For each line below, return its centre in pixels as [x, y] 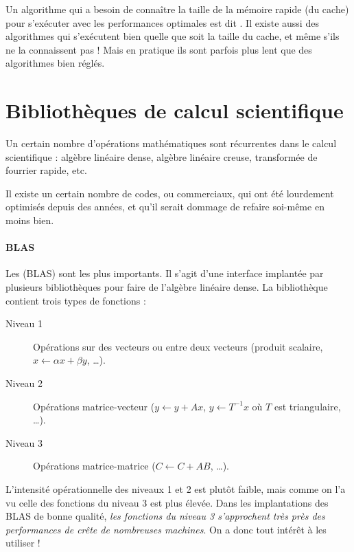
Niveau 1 [24, 323]
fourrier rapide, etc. [46, 170]
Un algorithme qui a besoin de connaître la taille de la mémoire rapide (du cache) [177, 9]
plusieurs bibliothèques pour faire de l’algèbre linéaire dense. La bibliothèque [167, 287]
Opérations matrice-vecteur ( [94, 406]
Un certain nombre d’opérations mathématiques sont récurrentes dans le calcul [171, 143]
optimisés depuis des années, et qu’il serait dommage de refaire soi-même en [165, 207]
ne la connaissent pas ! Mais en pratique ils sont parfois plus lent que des [159, 49]
